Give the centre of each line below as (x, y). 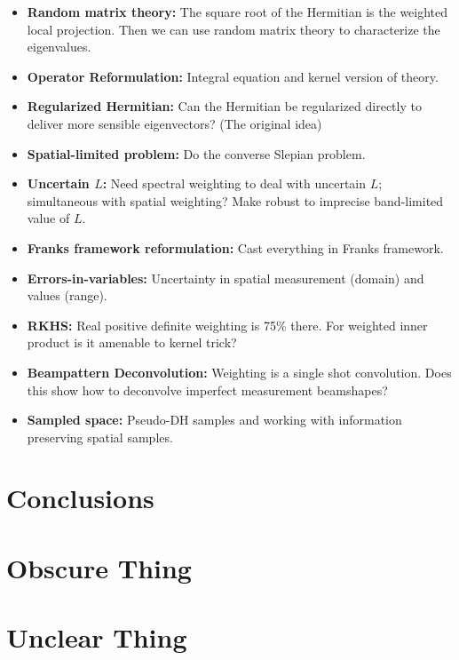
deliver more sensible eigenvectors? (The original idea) (174, 123)
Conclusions (80, 498)
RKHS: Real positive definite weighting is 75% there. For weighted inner (227, 325)
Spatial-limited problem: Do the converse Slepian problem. (196, 153)
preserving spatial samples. (100, 437)
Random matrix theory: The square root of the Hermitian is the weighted (237, 12)
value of (48, 218)
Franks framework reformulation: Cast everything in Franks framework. (235, 247)
